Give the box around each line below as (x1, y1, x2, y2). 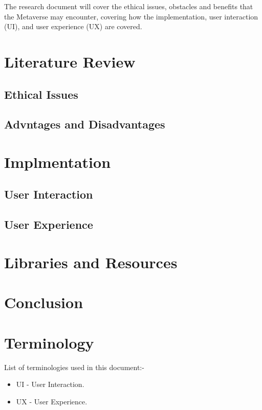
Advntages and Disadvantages (4, 116, 165, 132)
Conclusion (4, 292, 83, 313)
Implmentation (4, 151, 111, 172)
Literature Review (4, 51, 136, 72)
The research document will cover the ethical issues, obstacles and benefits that (4, 1, 253, 11)
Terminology (4, 332, 94, 353)
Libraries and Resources (4, 251, 178, 272)
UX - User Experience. (16, 396, 88, 406)
